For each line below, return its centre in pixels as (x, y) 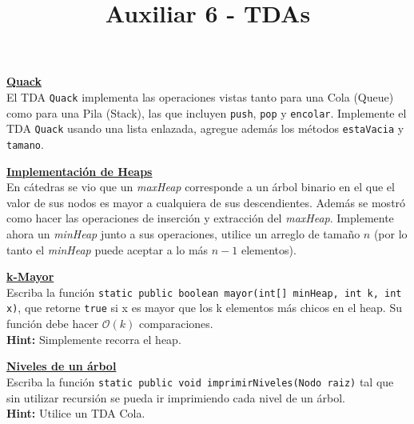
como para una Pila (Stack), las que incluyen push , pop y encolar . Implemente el (207, 112)
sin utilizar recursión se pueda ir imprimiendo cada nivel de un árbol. (176, 397)
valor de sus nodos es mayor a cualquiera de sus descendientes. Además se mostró (206, 202)
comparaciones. (176, 324)
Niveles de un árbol (62, 366)
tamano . (25, 144)
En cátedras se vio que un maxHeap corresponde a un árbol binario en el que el (201, 187)
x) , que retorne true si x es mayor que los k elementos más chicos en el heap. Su (204, 308)
